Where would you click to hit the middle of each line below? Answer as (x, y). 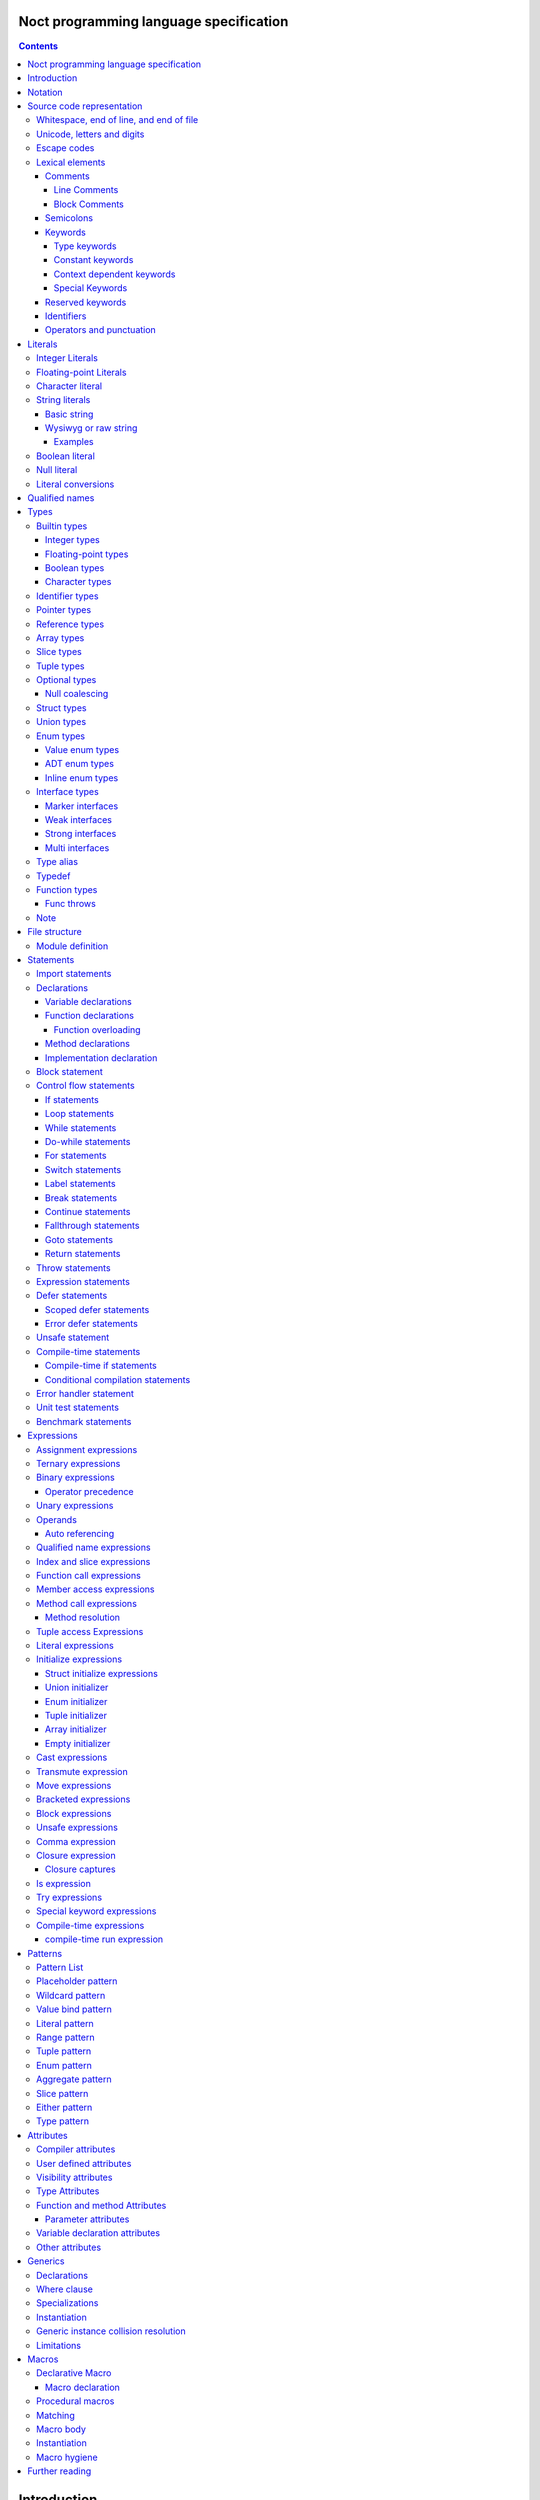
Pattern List (60, 1967)
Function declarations (90, 1016)
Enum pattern (64, 2065)
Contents (38, 46)
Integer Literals (67, 358)
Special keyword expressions (96, 1911)
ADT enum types (80, 764)
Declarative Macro (74, 2373)
